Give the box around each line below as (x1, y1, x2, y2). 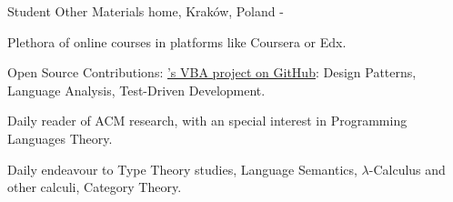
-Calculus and (368, 159, 446, 178)
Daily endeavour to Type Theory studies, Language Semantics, (7, 159, 357, 178)
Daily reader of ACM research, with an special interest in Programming (7, 111, 408, 130)
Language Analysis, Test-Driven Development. (7, 80, 266, 99)
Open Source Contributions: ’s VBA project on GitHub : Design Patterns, (7, 63, 417, 82)
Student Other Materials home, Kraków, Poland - (7, 2, 284, 20)
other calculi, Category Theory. (7, 177, 182, 197)
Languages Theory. (7, 128, 113, 147)
